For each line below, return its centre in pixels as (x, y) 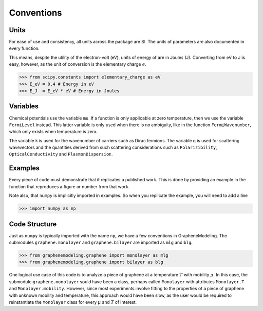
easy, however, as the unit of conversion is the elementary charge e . (78, 64)
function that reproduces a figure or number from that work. (69, 186)
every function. (24, 48)
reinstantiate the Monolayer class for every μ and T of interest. (73, 302)
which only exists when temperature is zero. (53, 132)
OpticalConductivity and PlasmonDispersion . (61, 154)
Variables (24, 107)
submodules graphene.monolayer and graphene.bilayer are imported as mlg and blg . (101, 243)
